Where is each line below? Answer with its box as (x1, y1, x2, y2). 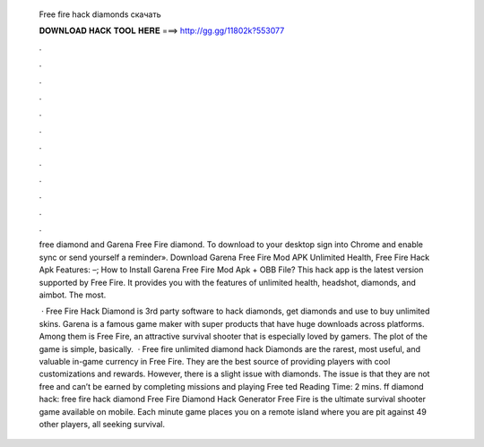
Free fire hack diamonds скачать (39, 9, 161, 20)
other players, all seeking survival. (39, 418, 166, 429)
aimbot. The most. (39, 289, 107, 300)
